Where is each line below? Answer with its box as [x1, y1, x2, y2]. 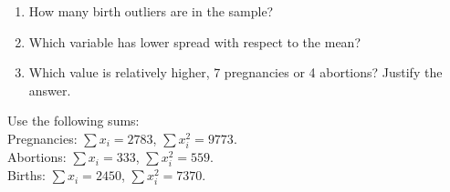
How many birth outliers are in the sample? [28, 2, 274, 20]
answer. [28, 80, 71, 99]
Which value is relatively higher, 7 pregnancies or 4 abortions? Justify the [28, 63, 443, 82]
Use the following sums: [7, 111, 140, 130]
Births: [7, 166, 46, 185]
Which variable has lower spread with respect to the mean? [28, 32, 361, 51]
